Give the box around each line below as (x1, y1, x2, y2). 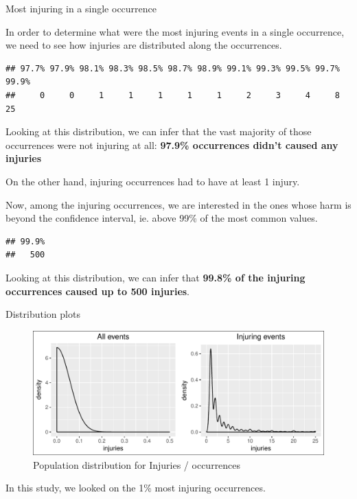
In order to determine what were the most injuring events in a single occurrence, (5, 24, 345, 38)
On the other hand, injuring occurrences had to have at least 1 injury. (5, 174, 300, 188)
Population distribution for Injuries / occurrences (33, 457, 241, 472)
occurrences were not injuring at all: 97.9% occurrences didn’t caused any (5, 137, 338, 152)
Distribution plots (5, 307, 80, 321)
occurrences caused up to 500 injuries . (5, 283, 190, 298)
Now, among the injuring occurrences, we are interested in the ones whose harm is (5, 197, 352, 211)
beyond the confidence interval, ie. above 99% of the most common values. (5, 211, 318, 225)
